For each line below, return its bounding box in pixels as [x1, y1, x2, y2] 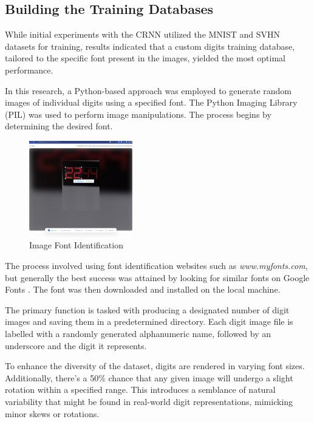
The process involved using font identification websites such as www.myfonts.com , [5, 259, 308, 271]
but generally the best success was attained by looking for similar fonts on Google [5, 271, 310, 284]
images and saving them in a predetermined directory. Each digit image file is [5, 315, 293, 328]
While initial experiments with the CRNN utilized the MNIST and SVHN [5, 28, 280, 41]
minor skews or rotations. [5, 407, 100, 420]
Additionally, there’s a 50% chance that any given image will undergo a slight [5, 371, 293, 384]
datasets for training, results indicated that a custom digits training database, [5, 39, 295, 52]
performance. [5, 63, 53, 76]
